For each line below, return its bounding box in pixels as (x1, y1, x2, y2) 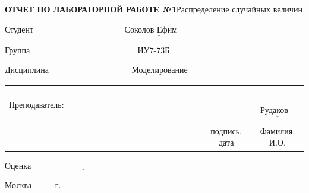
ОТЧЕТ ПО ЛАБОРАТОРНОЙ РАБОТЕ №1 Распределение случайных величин (5, 3, 302, 15)
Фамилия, (260, 124, 295, 137)
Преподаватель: (9, 98, 64, 111)
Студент (5, 22, 34, 35)
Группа (5, 43, 30, 56)
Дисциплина (5, 63, 49, 76)
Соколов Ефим (124, 25, 178, 34)
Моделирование (131, 66, 188, 75)
